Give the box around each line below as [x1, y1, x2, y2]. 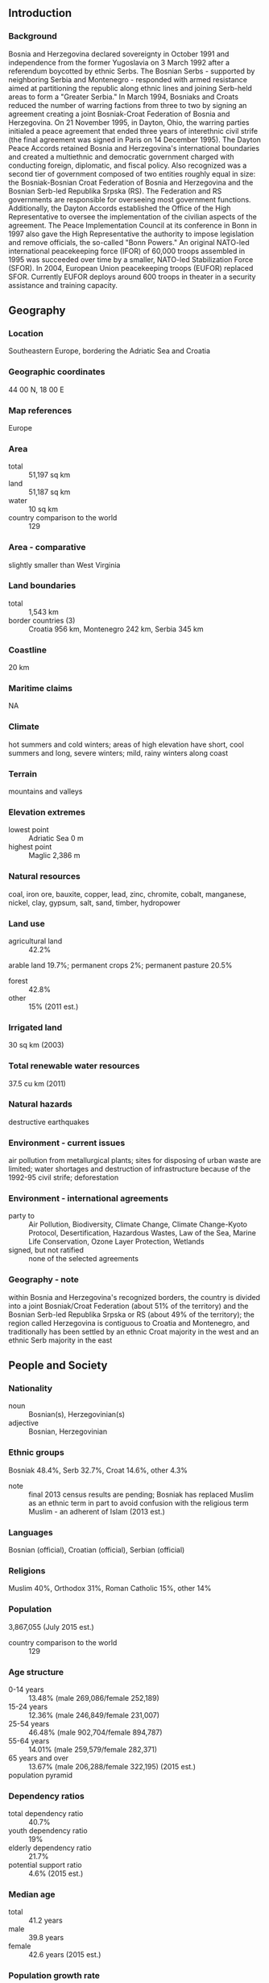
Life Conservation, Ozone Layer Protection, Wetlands [28, 1237, 205, 1247]
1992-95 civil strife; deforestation [8, 1173, 119, 1182]
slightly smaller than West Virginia [8, 560, 121, 569]
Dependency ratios [8, 1790, 85, 1802]
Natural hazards [8, 1098, 72, 1110]
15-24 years [8, 1702, 48, 1711]
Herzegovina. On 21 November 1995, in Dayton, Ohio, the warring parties [8, 117, 250, 127]
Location [8, 328, 44, 339]
